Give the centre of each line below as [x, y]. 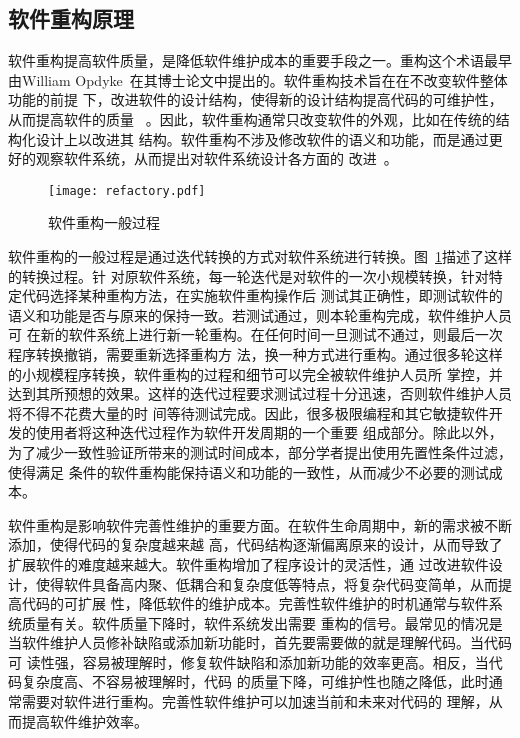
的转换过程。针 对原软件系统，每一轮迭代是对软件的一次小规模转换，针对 [248, 275]
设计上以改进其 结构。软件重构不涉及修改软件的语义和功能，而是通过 [262, 138]
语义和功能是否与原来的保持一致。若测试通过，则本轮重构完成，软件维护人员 [260, 314]
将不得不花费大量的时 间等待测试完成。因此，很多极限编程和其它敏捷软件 [248, 412]
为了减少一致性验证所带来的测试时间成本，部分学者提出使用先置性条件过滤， [260, 451]
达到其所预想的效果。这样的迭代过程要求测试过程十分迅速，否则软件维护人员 [260, 393]
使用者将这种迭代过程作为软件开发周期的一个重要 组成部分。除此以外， [269, 432]
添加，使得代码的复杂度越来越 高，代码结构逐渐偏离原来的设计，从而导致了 [255, 544]
